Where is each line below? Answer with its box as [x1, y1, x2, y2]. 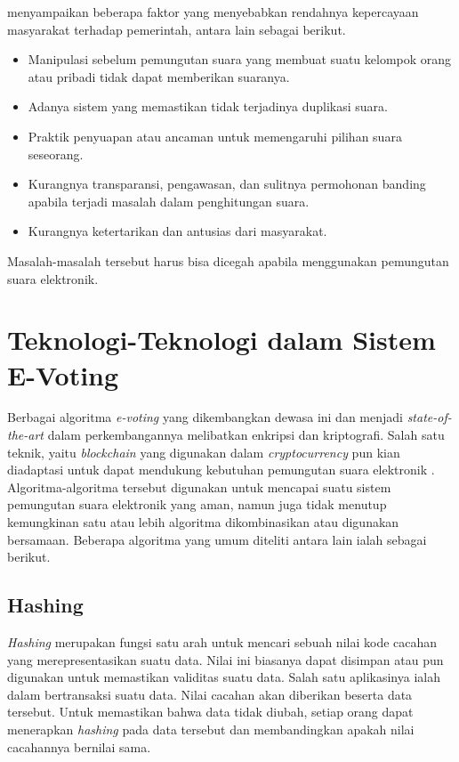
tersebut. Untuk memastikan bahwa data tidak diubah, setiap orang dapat [7, 702, 414, 721]
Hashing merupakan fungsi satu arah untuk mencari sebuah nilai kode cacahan [7, 632, 438, 651]
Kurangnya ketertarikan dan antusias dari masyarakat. [28, 222, 327, 240]
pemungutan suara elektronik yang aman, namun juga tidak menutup [7, 495, 387, 514]
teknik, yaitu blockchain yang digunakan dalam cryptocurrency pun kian [7, 442, 400, 461]
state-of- [407, 408, 452, 426]
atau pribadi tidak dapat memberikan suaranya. [28, 67, 290, 85]
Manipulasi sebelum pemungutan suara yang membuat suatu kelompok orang [28, 50, 452, 69]
